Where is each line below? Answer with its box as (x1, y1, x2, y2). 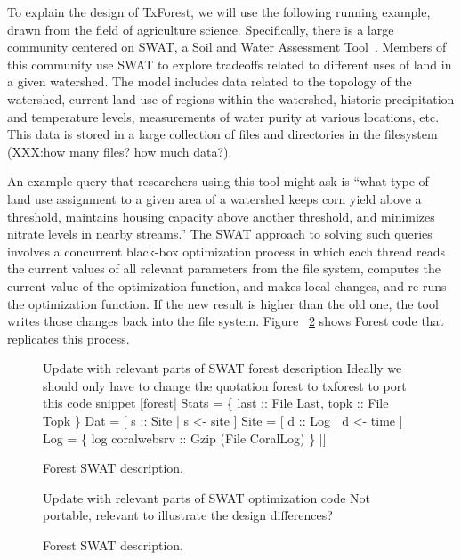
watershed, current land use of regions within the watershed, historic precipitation (7, 89, 455, 108)
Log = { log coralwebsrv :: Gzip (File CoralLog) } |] (43, 428, 327, 447)
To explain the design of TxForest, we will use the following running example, (7, 3, 431, 20)
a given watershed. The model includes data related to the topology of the (7, 72, 412, 91)
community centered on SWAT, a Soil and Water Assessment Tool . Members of (7, 37, 447, 56)
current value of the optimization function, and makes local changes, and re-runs (7, 276, 447, 295)
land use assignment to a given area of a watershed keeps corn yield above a (7, 189, 422, 207)
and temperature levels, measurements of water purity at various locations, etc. (7, 107, 440, 126)
